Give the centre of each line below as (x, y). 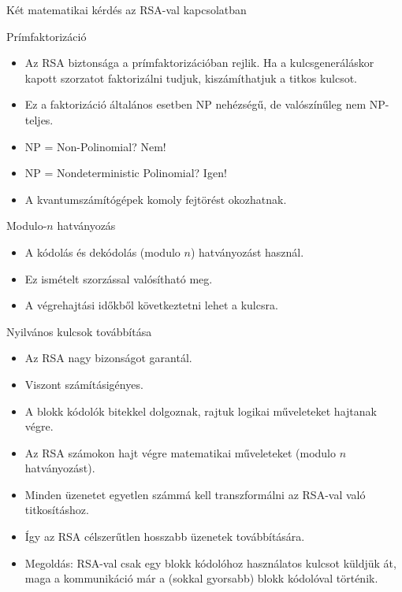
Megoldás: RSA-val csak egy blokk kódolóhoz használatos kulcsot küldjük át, (210, 562)
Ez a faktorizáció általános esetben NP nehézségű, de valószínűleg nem (195, 104)
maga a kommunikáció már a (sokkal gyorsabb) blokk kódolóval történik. (201, 578)
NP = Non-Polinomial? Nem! (95, 146)
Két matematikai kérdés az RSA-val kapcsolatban (127, 9)
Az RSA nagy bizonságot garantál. (108, 358)
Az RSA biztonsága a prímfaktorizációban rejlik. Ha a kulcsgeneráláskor (199, 63)
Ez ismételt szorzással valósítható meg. (119, 278)
